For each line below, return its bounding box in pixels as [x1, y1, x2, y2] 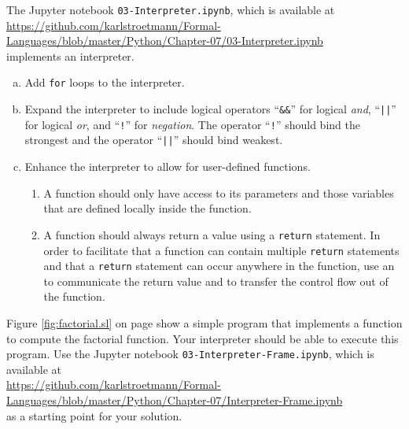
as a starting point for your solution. [6, 407, 182, 423]
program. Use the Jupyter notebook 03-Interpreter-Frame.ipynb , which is [6, 346, 374, 362]
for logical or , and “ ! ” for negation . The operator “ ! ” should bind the [24, 116, 360, 132]
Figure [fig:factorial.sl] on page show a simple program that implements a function [6, 315, 403, 331]
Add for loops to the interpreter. [24, 74, 185, 91]
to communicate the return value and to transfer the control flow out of [43, 272, 389, 289]
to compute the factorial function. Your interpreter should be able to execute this [6, 330, 399, 346]
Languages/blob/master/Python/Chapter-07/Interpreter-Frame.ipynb [6, 392, 343, 409]
